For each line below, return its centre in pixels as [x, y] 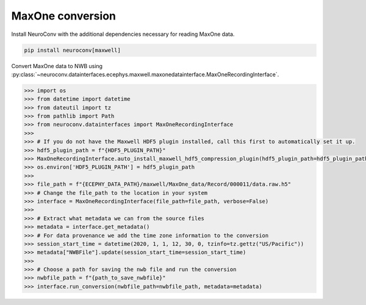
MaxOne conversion [63, 16]
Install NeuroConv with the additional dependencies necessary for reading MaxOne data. [123, 34]
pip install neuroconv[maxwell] [73, 50]
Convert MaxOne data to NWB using [57, 66]
